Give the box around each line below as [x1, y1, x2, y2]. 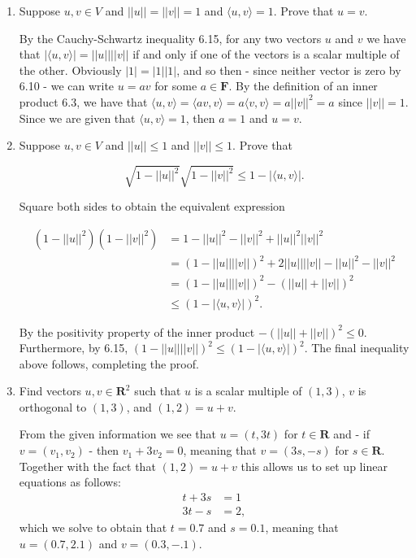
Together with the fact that [19, 457, 156, 474]
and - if [333, 425, 370, 442]
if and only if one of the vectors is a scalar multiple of [132, 46, 400, 63]
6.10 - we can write [19, 77, 115, 94]
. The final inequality [304, 339, 409, 356]
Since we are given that [19, 109, 136, 126]
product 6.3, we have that [19, 93, 148, 110]
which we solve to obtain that [19, 518, 167, 535]
